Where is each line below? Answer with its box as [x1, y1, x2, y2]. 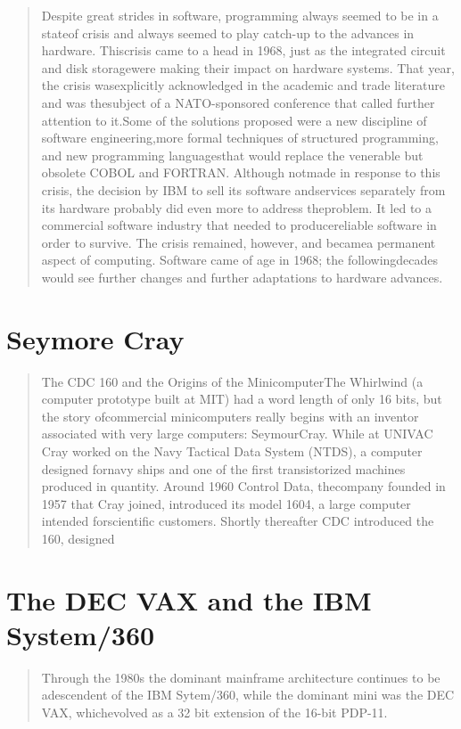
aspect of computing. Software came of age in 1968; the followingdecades [41, 250, 439, 269]
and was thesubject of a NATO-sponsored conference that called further [41, 93, 435, 111]
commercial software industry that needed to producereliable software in [41, 216, 437, 234]
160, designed [41, 528, 115, 547]
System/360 [6, 616, 155, 652]
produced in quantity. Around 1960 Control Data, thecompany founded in [41, 477, 446, 496]
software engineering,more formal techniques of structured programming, [41, 128, 439, 147]
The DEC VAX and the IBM [6, 581, 372, 618]
